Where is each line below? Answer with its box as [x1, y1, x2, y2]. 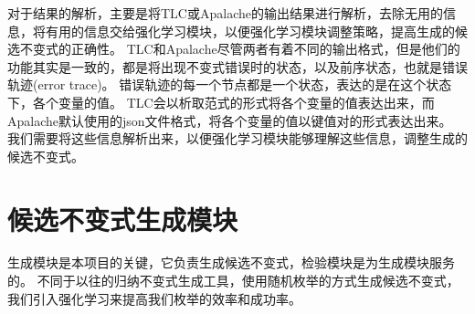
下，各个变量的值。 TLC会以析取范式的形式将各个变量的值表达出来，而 [7, 92, 435, 111]
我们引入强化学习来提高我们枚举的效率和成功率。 [7, 288, 301, 308]
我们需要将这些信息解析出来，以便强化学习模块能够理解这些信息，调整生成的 [7, 129, 468, 148]
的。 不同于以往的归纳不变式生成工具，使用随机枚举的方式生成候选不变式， [7, 271, 459, 290]
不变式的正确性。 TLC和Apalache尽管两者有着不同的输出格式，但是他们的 [19, 39, 460, 58]
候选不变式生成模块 [7, 200, 238, 237]
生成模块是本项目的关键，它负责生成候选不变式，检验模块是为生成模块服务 [7, 253, 455, 272]
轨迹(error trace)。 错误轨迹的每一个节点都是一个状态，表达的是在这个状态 [7, 75, 452, 94]
